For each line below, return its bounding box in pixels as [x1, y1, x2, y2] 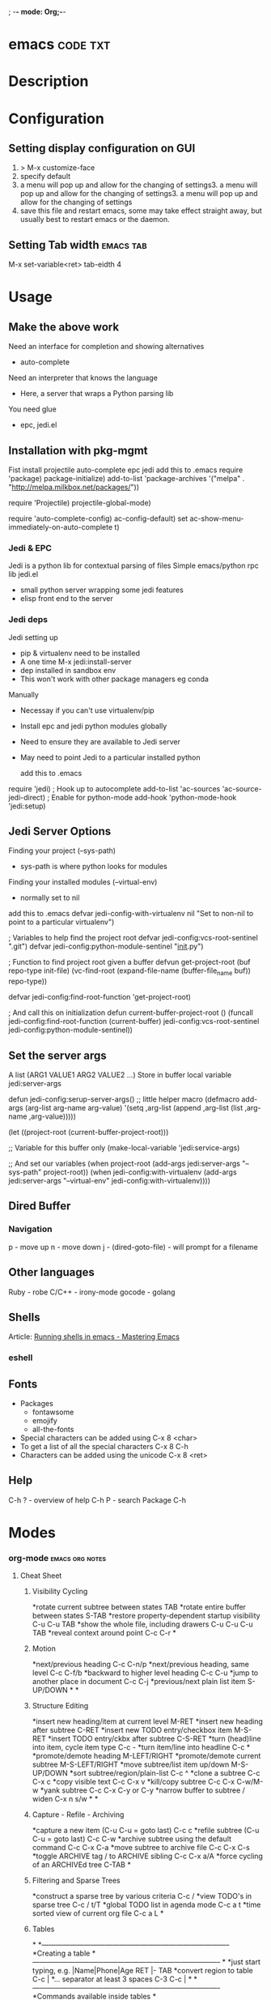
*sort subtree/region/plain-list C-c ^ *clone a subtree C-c [70, 1768, 260, 1778]
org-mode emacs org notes [8, 1552, 107, 1563]
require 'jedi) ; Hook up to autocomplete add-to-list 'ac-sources [8, 783, 221, 793]
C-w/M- [236, 1777, 264, 1787]
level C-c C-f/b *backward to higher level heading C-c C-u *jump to [32, 1668, 259, 1678]
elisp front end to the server [19, 594, 113, 603]
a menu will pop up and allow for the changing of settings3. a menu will [19, 180, 258, 190]
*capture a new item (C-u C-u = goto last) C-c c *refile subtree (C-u [32, 1826, 260, 1836]
